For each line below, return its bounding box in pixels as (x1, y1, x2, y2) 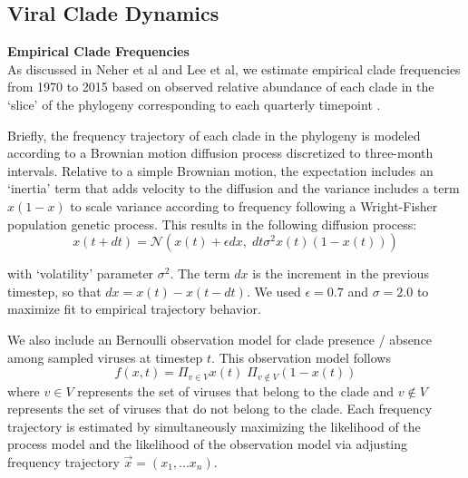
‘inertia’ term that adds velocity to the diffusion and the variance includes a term (7, 179, 460, 198)
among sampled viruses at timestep (7, 347, 203, 366)
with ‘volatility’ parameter (7, 264, 154, 283)
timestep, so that (7, 281, 102, 300)
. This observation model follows (211, 347, 391, 366)
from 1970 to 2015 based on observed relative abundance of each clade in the (7, 77, 434, 96)
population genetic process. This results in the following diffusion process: (7, 214, 417, 233)
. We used (246, 281, 301, 300)
